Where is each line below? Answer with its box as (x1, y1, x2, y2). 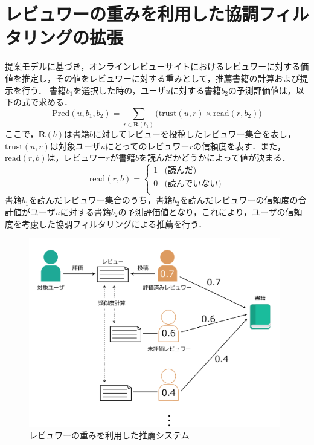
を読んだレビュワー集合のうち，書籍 (28, 193, 173, 206)
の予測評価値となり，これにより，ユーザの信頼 (118, 205, 303, 218)
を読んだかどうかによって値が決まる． (138, 151, 290, 164)
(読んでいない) (164, 180, 222, 189)
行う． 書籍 (21, 83, 66, 96)
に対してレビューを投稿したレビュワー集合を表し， (93, 128, 296, 140)
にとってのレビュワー (105, 139, 190, 152)
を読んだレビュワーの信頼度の (179, 193, 298, 206)
